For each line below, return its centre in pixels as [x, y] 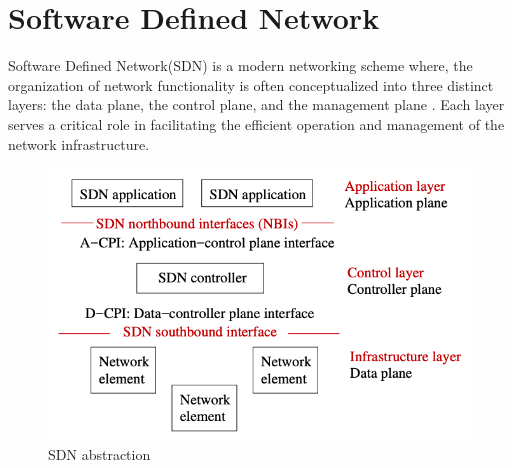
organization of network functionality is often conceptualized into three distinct [251, 84]
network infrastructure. [79, 143]
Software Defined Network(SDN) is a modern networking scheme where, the [240, 65]
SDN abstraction [99, 453]
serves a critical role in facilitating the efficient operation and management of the [256, 123]
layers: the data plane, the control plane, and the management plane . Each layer [256, 104]
